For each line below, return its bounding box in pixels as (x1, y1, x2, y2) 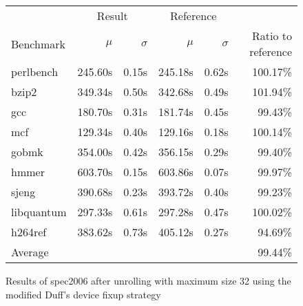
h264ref (11, 224, 47, 240)
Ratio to (251, 28, 292, 44)
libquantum (11, 204, 67, 220)
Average (11, 244, 49, 260)
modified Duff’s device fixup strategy (6, 287, 161, 301)
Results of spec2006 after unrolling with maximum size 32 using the (6, 274, 291, 287)
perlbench (11, 64, 59, 79)
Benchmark (11, 35, 65, 52)
